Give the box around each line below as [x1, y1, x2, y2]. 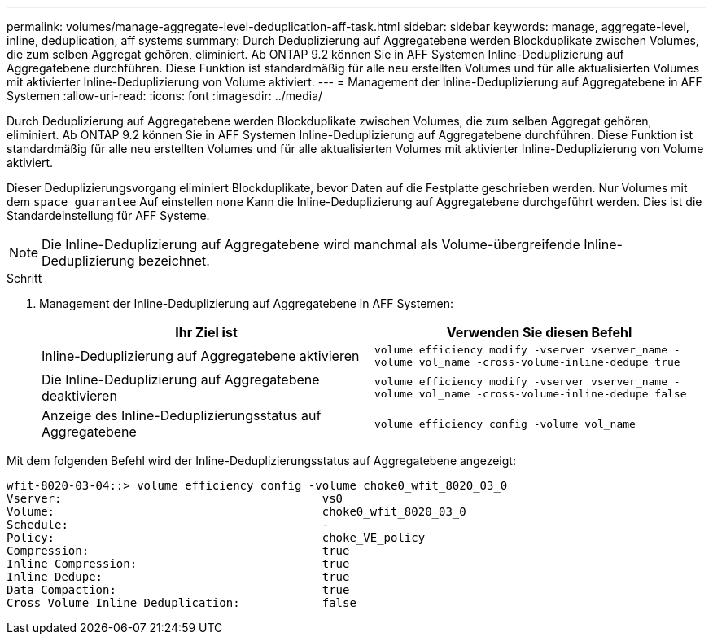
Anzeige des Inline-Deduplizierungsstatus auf [42, 407, 322, 424]
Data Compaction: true [7, 583, 350, 596]
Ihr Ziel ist [175, 324, 238, 340]
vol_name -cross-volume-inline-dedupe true [418, 356, 680, 368]
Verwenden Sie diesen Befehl [446, 324, 632, 340]
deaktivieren [42, 388, 117, 404]
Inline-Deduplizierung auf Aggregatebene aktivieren [42, 348, 360, 364]
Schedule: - [7, 518, 330, 531]
